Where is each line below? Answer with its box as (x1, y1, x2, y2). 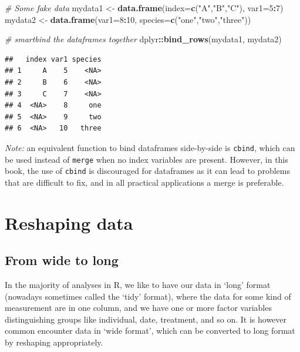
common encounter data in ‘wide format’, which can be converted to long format (5, 324, 295, 337)
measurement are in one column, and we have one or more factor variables (5, 301, 272, 314)
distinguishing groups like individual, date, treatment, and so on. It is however (5, 313, 287, 325)
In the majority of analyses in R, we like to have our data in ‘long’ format (5, 279, 271, 291)
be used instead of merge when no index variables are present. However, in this (5, 153, 288, 165)
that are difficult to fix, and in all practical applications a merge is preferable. (5, 176, 284, 188)
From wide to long (5, 251, 119, 269)
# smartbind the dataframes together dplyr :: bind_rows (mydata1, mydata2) (5, 33, 282, 45)
